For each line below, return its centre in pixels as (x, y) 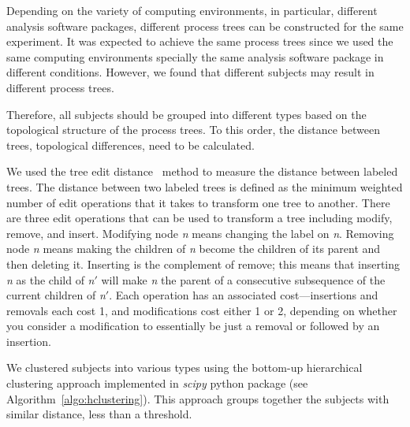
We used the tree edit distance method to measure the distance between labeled (202, 171)
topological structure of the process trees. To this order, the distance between (193, 130)
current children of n (56, 295)
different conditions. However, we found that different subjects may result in (190, 72)
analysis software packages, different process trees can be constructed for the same (205, 26)
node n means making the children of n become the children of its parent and (194, 249)
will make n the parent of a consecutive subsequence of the (243, 279)
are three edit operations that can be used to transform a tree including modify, (199, 218)
